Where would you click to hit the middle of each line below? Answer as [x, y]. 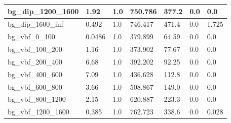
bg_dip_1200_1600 [43, 11]
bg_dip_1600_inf [35, 24]
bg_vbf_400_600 [35, 74]
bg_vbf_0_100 [31, 37]
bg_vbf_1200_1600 [38, 112]
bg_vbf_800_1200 [37, 99]
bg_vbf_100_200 [35, 49]
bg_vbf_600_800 [35, 86]
